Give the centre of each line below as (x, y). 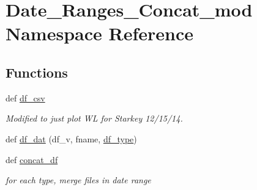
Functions (37, 72)
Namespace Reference (99, 33)
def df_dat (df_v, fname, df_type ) (71, 138)
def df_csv (25, 97)
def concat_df (32, 159)
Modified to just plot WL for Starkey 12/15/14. (94, 118)
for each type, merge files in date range (78, 180)
